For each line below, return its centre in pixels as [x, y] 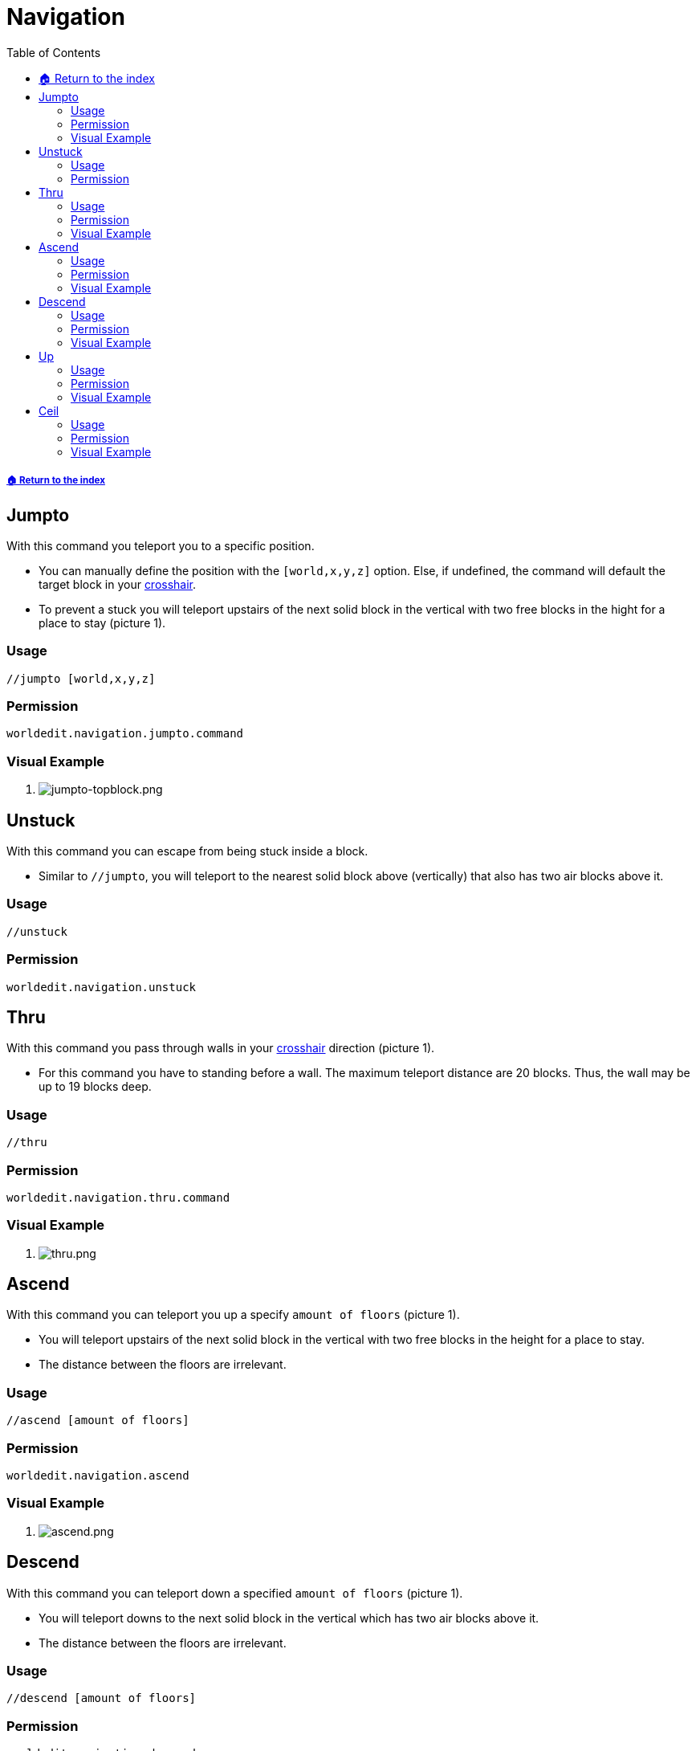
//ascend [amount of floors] [98, 1420]
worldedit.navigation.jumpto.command [125, 734]
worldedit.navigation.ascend [98, 1475]
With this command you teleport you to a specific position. [161, 545]
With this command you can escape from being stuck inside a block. [187, 851]
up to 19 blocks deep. [95, 1087]
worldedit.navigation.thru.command [118, 1197]
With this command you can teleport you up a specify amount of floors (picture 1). [233, 1315]
